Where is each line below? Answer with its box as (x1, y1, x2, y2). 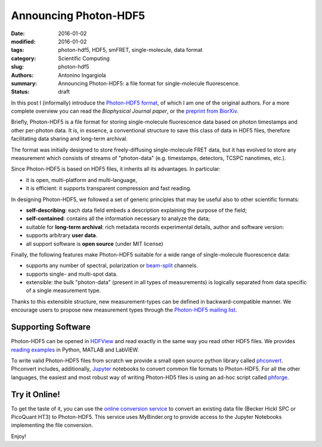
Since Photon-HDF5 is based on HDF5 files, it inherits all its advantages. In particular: (11, 165, 221, 172)
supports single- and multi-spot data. (26, 270, 118, 278)
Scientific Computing (58, 54, 110, 62)
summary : (11, 79, 38, 87)
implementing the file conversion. (11, 421, 94, 429)
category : (11, 54, 36, 62)
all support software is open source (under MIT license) (26, 240, 163, 247)
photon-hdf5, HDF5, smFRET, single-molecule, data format (58, 47, 203, 54)
